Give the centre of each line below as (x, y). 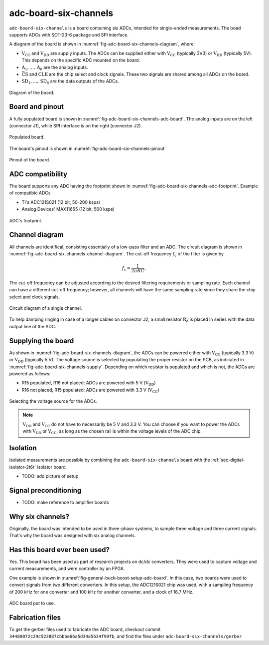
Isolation (23, 448)
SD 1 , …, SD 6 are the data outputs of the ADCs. (70, 82)
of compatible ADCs (30, 193)
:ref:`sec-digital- (228, 460)
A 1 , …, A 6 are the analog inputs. (55, 68)
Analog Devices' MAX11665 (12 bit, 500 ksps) (68, 209)
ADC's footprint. (26, 220)
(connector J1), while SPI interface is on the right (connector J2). (75, 125)
